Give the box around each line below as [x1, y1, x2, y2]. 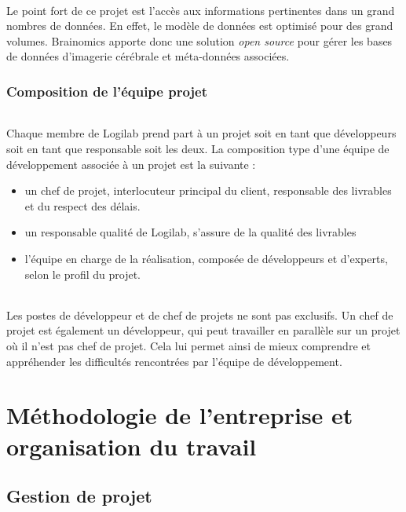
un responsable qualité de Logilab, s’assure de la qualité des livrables [24, 224, 357, 240]
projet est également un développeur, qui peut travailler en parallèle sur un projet [6, 322, 401, 338]
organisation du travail [6, 430, 257, 462]
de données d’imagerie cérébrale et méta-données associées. [6, 48, 290, 64]
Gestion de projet [6, 484, 152, 508]
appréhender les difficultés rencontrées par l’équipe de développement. [6, 353, 342, 369]
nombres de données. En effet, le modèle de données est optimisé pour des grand [6, 17, 393, 34]
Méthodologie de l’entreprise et [6, 399, 353, 431]
